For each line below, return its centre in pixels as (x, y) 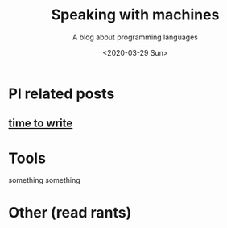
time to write (41, 124)
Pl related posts (62, 93)
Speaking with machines (135, 15)
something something (44, 180)
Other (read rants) (70, 213)
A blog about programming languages (135, 37)
